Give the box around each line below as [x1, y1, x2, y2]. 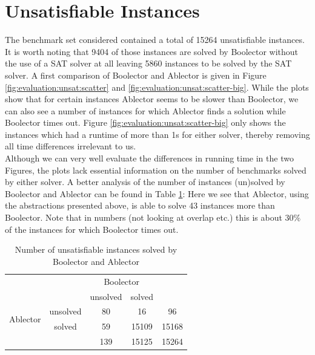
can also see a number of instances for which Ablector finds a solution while [5, 104, 286, 117]
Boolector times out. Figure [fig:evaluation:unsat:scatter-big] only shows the [5, 116, 286, 129]
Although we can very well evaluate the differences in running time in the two [5, 152, 294, 164]
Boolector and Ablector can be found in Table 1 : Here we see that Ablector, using [5, 187, 309, 200]
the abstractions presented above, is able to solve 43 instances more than [5, 199, 275, 212]
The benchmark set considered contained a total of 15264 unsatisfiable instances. [5, 33, 305, 46]
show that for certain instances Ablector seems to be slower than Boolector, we [5, 93, 299, 105]
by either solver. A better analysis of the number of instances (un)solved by [5, 175, 285, 188]
